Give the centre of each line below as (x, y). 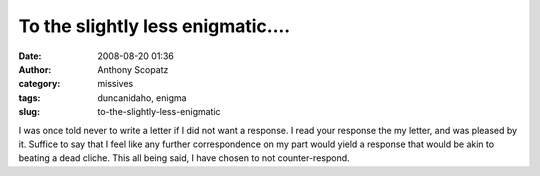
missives (115, 84)
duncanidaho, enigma (142, 97)
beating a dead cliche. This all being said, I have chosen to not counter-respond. (184, 158)
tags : (29, 97)
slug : (29, 112)
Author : (35, 69)
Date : (30, 56)
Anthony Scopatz (133, 69)
